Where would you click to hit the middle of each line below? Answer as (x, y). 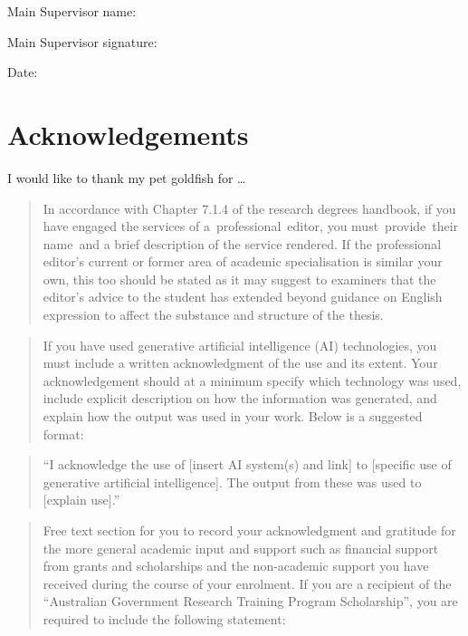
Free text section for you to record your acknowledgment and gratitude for (249, 530)
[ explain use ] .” (81, 500)
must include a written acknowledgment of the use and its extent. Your (240, 363)
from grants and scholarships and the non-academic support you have (236, 566)
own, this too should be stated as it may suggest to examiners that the (239, 279)
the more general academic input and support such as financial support (241, 548)
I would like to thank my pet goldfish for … (127, 177)
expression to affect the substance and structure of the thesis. (213, 315)
